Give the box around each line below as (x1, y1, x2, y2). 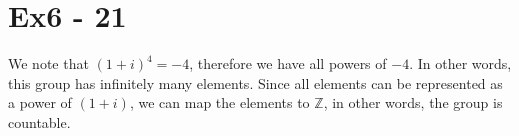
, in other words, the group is (323, 92, 503, 113)
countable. (8, 111, 71, 132)
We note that (8, 53, 89, 74)
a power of (8, 92, 72, 113)
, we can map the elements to (129, 92, 310, 113)
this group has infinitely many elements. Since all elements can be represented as (8, 72, 503, 93)
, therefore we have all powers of (189, 53, 387, 74)
